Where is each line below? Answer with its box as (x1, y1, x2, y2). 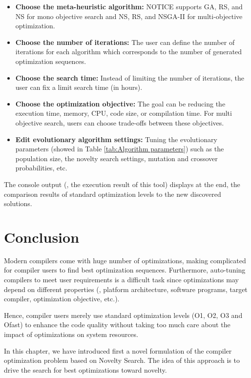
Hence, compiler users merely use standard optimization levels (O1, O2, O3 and (4, 310, 243, 320)
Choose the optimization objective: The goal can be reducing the (15, 98, 226, 108)
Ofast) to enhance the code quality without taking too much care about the (4, 319, 230, 330)
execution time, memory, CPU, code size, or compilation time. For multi (15, 108, 232, 118)
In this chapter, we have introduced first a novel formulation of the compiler (4, 345, 232, 356)
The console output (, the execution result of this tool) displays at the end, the (4, 179, 240, 189)
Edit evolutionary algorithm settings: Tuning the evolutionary (15, 134, 217, 144)
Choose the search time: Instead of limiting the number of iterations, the (15, 72, 245, 83)
